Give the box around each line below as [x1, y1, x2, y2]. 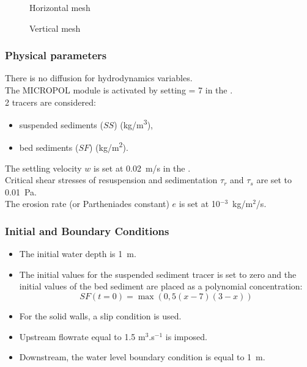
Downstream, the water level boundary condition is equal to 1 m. [19, 351, 265, 363]
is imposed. [165, 330, 207, 343]
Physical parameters [5, 48, 107, 63]
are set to [256, 173, 292, 186]
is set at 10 [179, 197, 220, 210]
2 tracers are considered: [5, 95, 96, 108]
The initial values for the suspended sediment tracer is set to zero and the [19, 267, 297, 280]
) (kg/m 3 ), [114, 117, 153, 131]
